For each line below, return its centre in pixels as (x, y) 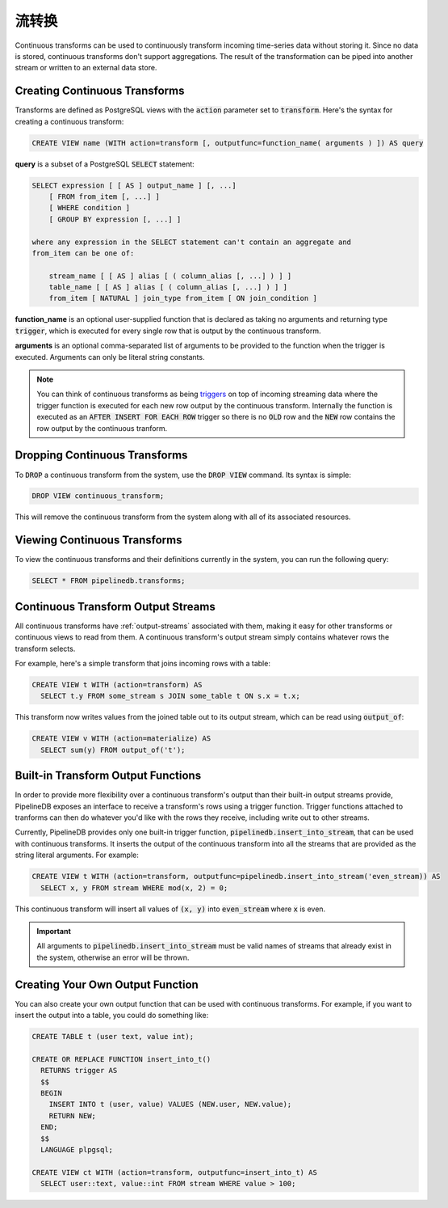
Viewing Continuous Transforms (98, 541)
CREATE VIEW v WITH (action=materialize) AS (121, 739)
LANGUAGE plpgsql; (77, 1149)
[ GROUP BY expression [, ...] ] (115, 219)
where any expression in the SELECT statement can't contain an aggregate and (191, 242)
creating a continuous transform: (69, 121)
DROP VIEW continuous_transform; (98, 496)
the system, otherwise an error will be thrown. (113, 957)
